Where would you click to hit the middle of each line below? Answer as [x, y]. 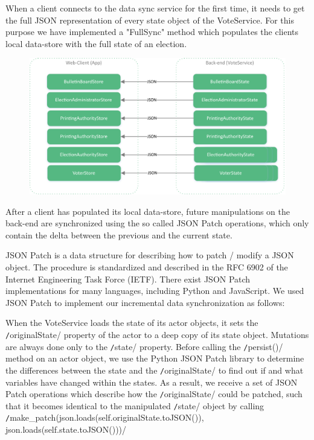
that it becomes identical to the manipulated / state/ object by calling [135, 405]
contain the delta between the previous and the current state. [119, 234]
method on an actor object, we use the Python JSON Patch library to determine [155, 358]
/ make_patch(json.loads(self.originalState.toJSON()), [105, 417]
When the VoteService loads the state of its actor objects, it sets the [132, 323]
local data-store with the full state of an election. [96, 43]
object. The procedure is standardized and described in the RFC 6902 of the [147, 267]
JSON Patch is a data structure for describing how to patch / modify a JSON [150, 255]
